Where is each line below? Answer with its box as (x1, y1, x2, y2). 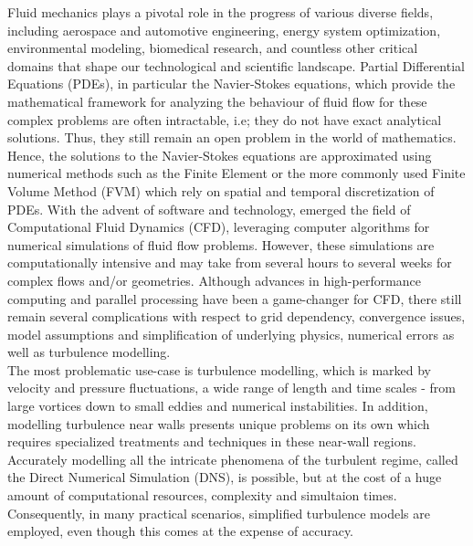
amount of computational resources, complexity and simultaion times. (7, 486, 397, 505)
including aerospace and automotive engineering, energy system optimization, (7, 20, 441, 39)
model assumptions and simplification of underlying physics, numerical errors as (7, 324, 455, 343)
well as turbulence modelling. (7, 342, 171, 362)
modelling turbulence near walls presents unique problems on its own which (7, 414, 430, 433)
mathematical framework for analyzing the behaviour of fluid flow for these (7, 91, 427, 110)
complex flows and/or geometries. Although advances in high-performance (7, 270, 422, 289)
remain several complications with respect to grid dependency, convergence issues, (7, 307, 466, 326)
